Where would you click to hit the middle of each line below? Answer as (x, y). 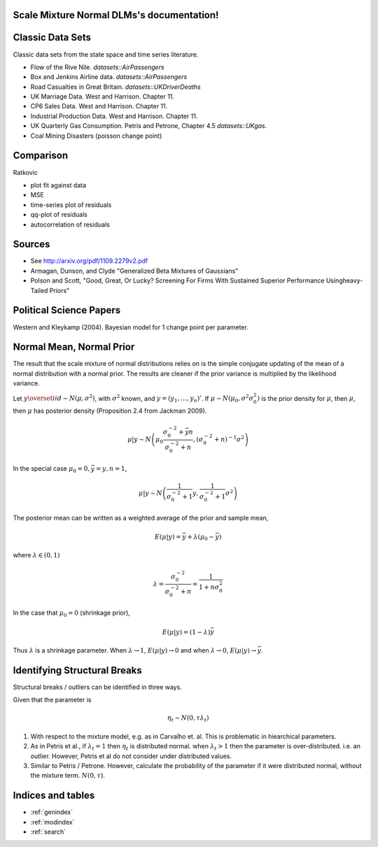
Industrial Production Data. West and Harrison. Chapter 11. (114, 116)
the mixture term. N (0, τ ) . (68, 776)
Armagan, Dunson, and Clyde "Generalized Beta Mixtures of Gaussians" (134, 271)
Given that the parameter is (52, 700)
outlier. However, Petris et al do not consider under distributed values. (131, 756)
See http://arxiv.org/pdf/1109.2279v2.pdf (89, 261)
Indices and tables (54, 796)
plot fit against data (58, 185)
